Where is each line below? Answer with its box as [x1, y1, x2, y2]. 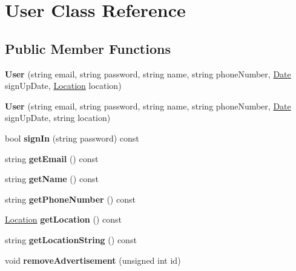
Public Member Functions [5, 39, 171, 57]
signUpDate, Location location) [5, 79, 122, 92]
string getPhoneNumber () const [5, 192, 136, 205]
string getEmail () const [5, 152, 99, 165]
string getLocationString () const [5, 233, 137, 246]
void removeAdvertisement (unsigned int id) [5, 253, 181, 266]
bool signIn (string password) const [5, 131, 139, 144]
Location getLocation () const [5, 213, 122, 226]
